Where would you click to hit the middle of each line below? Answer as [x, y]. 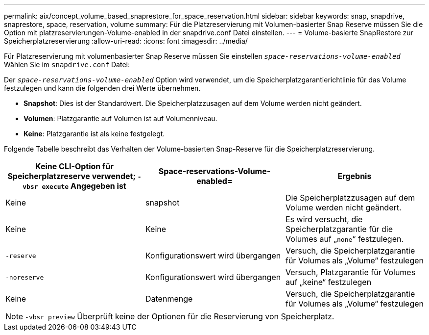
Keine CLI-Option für [74, 166]
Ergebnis [355, 176]
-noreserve [25, 277]
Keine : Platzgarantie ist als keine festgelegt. [94, 134]
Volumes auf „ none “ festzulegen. [345, 239]
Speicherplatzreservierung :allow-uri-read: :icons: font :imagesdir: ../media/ [126, 41]
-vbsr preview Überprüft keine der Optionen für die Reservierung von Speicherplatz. [180, 316]
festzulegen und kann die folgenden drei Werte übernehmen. [102, 88]
